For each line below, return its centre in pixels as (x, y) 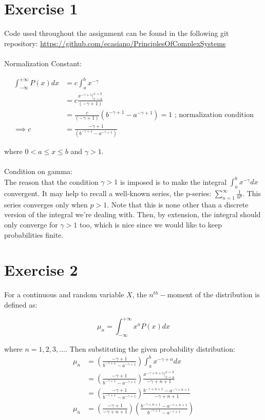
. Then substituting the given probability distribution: (150, 348)
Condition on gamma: (39, 171)
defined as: (21, 304)
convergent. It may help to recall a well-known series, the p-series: (108, 193)
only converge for (31, 225)
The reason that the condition (51, 182)
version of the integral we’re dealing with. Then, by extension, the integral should (132, 214)
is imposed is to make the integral (173, 182)
